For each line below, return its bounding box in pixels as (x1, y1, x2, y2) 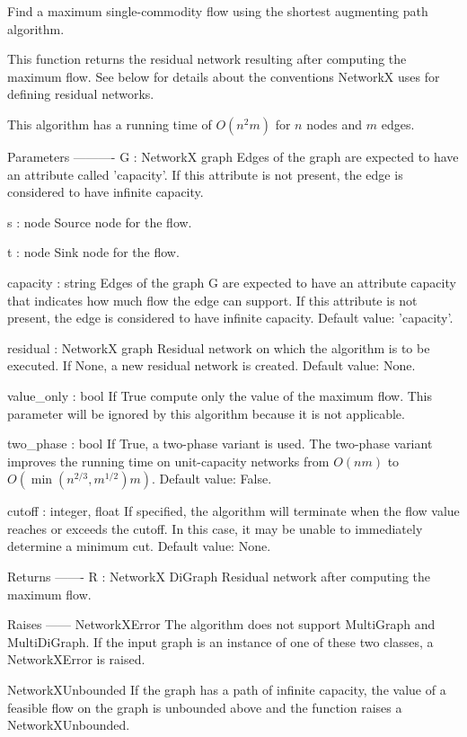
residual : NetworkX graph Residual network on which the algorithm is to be (7, 338, 430, 357)
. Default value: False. (151, 469, 272, 488)
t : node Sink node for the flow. (7, 243, 180, 262)
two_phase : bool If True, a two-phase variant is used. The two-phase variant (7, 434, 433, 453)
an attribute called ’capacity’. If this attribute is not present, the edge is (7, 164, 403, 183)
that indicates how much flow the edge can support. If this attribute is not (7, 290, 418, 309)
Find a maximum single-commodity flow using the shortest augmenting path (7, 2, 428, 20)
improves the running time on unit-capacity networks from (7, 451, 330, 470)
